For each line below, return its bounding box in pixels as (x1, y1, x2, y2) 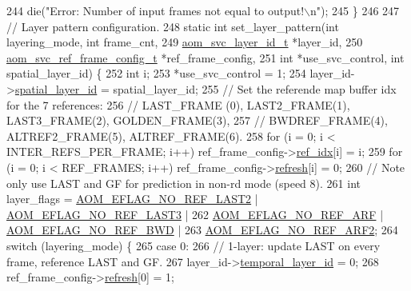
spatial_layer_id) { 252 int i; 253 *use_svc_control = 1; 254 (6, 65, 306, 82)
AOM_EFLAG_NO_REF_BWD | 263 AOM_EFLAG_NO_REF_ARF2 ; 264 (6, 221, 398, 238)
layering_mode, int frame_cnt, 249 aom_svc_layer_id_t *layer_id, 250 (6, 34, 363, 50)
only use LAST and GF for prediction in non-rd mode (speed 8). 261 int (6, 174, 361, 191)
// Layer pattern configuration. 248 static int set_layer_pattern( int (6, 18, 339, 34)
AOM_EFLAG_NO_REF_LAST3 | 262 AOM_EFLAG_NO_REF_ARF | (6, 205, 384, 222)
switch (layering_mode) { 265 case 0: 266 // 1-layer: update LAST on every (6, 237, 381, 253)
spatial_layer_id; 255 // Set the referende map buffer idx (113, 80, 397, 97)
